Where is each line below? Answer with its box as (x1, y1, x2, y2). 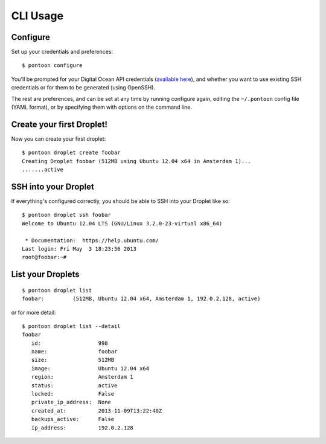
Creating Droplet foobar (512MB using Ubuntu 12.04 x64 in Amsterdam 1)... (22, 158, 251, 164)
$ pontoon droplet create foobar (22, 149, 121, 156)
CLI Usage (11, 9, 63, 22)
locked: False (31, 390, 115, 397)
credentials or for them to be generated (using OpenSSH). (11, 84, 156, 91)
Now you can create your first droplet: (11, 135, 106, 142)
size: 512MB (31, 356, 115, 364)
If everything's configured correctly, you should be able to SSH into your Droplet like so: (11, 198, 231, 205)
